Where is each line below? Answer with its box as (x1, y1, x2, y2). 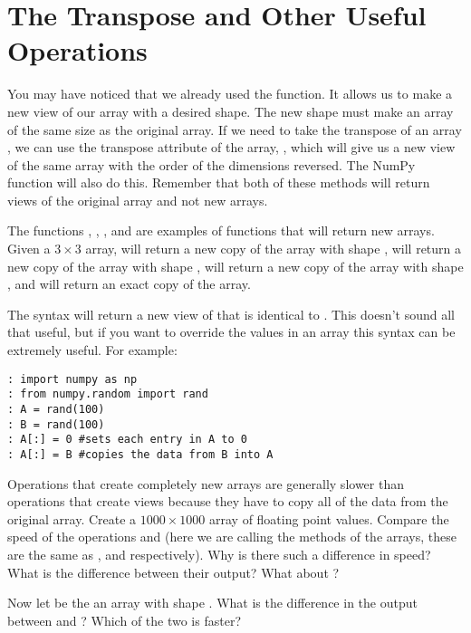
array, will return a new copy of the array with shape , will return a (85, 239, 462, 258)
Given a (7, 239, 51, 258)
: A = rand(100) (7, 402, 105, 416)
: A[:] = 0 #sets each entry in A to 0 (7, 433, 247, 446)
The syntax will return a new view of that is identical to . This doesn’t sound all (7, 304, 455, 323)
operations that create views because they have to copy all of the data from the (7, 492, 448, 511)
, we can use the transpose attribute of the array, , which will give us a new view (7, 138, 456, 157)
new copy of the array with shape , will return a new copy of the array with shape (7, 256, 464, 275)
